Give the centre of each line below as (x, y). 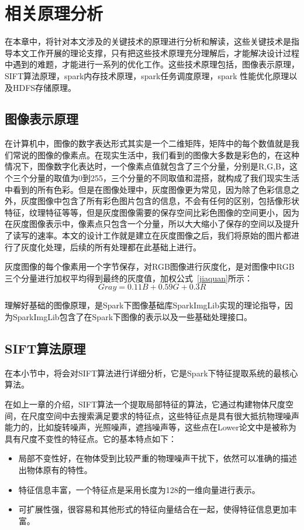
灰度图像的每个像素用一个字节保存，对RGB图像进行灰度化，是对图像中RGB (150, 266)
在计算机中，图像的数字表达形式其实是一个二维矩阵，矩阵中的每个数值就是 (148, 143)
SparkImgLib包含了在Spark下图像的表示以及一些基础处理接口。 (132, 317)
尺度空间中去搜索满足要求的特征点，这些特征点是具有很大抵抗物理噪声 (164, 415)
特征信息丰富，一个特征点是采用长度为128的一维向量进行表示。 (139, 489)
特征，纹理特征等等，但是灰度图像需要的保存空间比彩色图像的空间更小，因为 (152, 212)
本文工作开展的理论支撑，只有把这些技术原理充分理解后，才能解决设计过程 (156, 52)
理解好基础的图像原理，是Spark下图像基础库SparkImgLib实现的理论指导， (145, 305)
